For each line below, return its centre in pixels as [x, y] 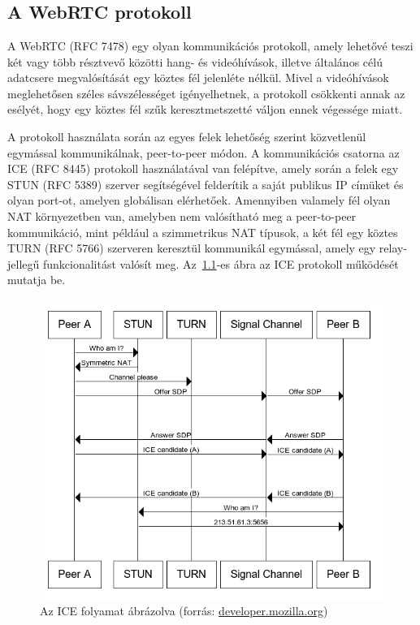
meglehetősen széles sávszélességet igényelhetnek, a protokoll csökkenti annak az [206, 93]
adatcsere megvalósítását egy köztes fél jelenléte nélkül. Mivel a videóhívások [198, 78]
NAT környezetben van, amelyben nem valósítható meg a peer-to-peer [182, 216]
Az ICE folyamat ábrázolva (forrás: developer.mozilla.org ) [184, 611]
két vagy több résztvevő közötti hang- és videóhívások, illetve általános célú [195, 61]
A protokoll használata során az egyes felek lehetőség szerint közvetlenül [187, 136]
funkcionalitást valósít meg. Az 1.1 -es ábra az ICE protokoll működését [221, 263]
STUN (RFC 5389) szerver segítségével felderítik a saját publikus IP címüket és [206, 184]
